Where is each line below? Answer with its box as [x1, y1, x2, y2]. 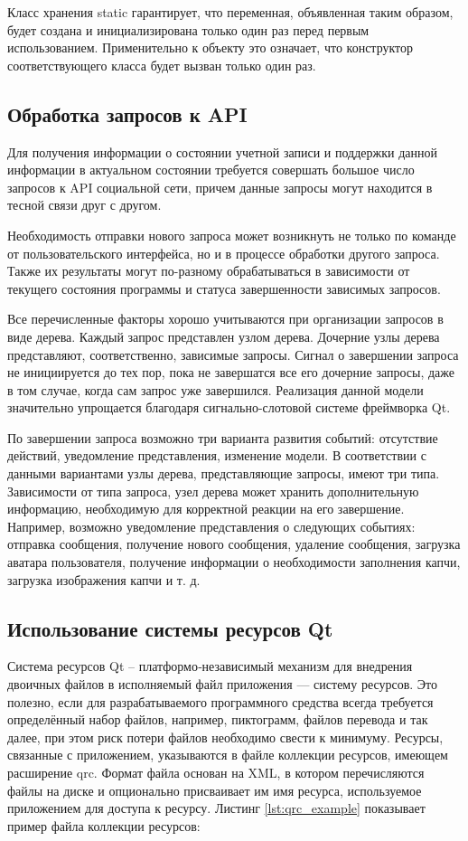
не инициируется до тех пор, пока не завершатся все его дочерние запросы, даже [7, 363, 455, 382]
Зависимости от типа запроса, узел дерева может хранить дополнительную [7, 481, 419, 500]
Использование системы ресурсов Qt [7, 614, 333, 642]
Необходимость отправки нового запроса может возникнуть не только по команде [7, 225, 456, 244]
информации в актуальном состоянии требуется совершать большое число [7, 160, 415, 179]
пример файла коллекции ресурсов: [7, 816, 201, 835]
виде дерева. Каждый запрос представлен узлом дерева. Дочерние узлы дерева [7, 326, 440, 345]
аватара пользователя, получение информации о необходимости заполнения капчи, [7, 553, 461, 572]
